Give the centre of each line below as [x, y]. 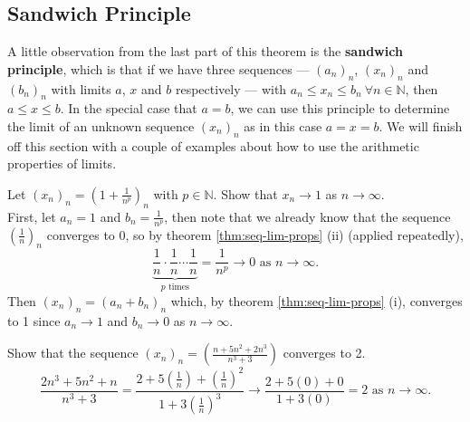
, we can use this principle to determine [340, 108]
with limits [81, 88]
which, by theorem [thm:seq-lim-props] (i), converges [317, 300]
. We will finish [421, 125]
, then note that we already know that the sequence [307, 216]
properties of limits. [62, 163]
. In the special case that [129, 108]
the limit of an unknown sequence [101, 125]
